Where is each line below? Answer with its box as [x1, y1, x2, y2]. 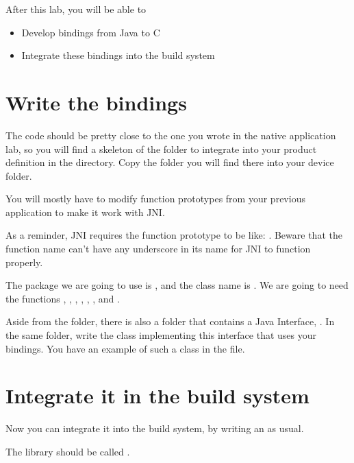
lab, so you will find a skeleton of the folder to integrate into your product [5, 141, 317, 156]
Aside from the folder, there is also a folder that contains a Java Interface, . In [5, 314, 335, 329]
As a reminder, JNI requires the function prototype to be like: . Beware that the [5, 228, 342, 242]
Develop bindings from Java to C [21, 25, 160, 39]
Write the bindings [5, 88, 187, 116]
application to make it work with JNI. [5, 204, 165, 219]
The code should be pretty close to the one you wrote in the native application [5, 128, 336, 142]
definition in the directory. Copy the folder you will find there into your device [5, 155, 334, 169]
